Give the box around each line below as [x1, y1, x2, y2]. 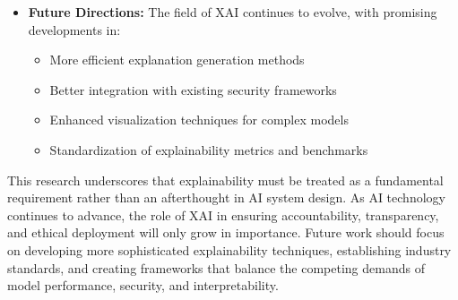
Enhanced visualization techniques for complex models [49, 110, 349, 129]
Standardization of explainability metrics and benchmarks [49, 140, 368, 159]
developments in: [28, 20, 121, 39]
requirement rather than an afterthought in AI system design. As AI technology [7, 188, 445, 207]
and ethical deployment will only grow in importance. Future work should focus [7, 223, 445, 242]
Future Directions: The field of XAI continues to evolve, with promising [28, 3, 437, 21]
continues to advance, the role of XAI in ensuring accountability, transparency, [7, 205, 439, 224]
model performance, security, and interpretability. [7, 276, 279, 295]
